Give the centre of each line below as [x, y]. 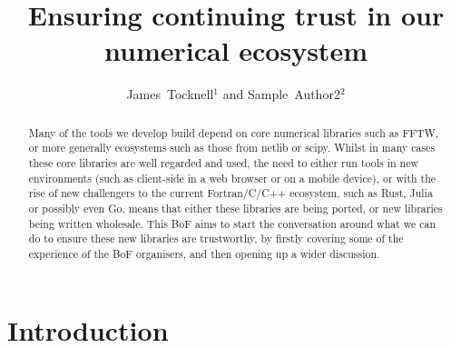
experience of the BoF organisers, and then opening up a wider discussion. [204, 253]
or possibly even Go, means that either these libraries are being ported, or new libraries [235, 208]
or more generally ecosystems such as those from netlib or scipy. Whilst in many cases [232, 148]
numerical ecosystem [236, 50]
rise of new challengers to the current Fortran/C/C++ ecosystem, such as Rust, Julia [230, 193]
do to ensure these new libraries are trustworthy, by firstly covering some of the [216, 239]
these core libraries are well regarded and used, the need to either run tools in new [224, 163]
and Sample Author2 [281, 94]
